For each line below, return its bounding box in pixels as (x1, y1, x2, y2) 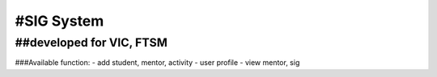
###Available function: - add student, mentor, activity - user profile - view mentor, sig (15, 58, 300, 67)
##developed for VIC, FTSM (15, 35, 168, 50)
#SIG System (15, 12, 104, 30)
